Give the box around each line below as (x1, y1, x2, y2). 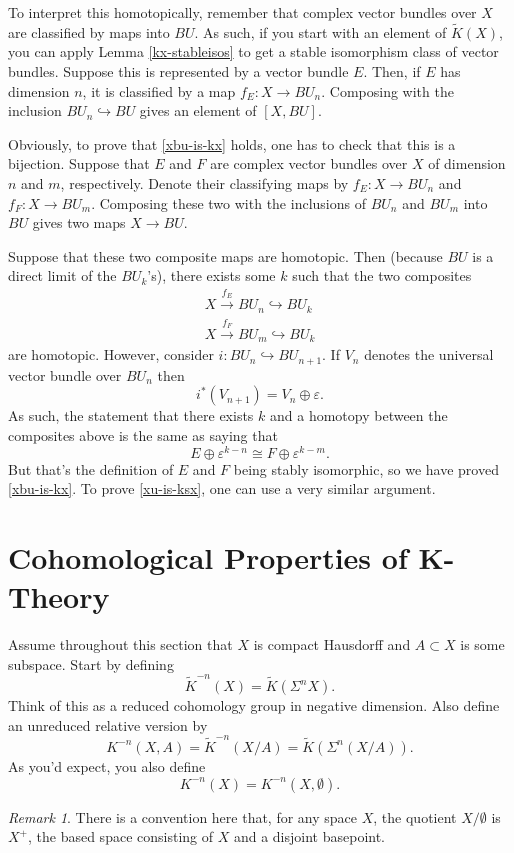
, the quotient (373, 806, 457, 827)
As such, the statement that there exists (8, 405, 254, 426)
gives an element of (139, 100, 257, 121)
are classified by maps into (8, 21, 170, 42)
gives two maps (32, 212, 126, 233)
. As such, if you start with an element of (194, 21, 447, 42)
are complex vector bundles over (210, 153, 408, 174)
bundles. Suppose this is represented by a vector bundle (8, 61, 349, 81)
